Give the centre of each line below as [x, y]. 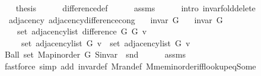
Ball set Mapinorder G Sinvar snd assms [95, 54]
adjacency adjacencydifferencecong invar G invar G [116, 19]
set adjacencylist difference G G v [82, 31]
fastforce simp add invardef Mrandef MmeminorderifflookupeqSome [130, 66]
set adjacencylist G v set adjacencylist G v [106, 42]
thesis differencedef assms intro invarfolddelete [136, 8]
